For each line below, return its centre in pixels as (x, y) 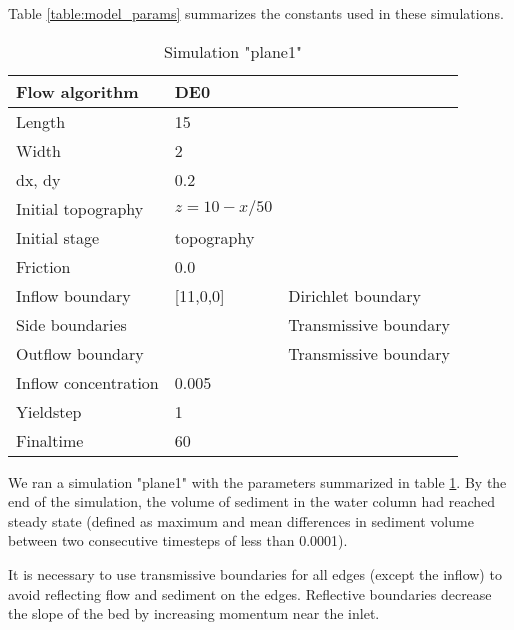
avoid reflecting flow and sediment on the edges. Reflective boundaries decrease (250, 593)
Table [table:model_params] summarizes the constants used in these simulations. (256, 13)
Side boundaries (71, 324)
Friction (43, 266)
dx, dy (38, 179)
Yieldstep (49, 411)
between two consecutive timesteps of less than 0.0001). (178, 540)
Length (41, 121)
